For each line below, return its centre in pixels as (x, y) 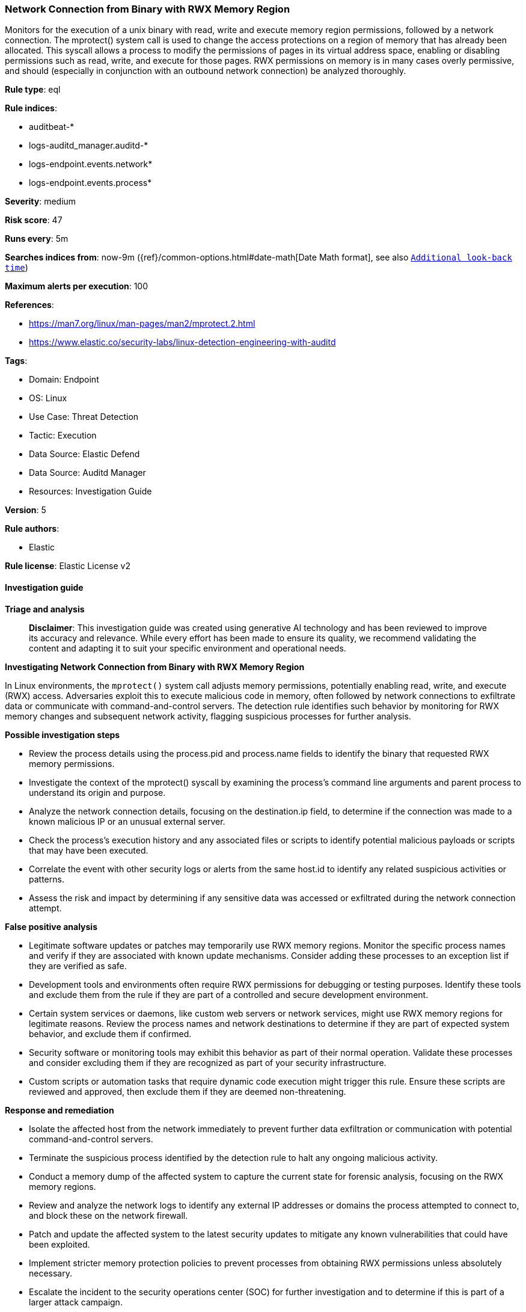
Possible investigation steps (63, 735)
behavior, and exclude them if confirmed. (110, 1033)
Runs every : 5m (37, 239)
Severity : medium (41, 202)
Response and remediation (60, 1110)
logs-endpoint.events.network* (91, 164)
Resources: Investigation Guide (90, 491)
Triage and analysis (45, 609)
